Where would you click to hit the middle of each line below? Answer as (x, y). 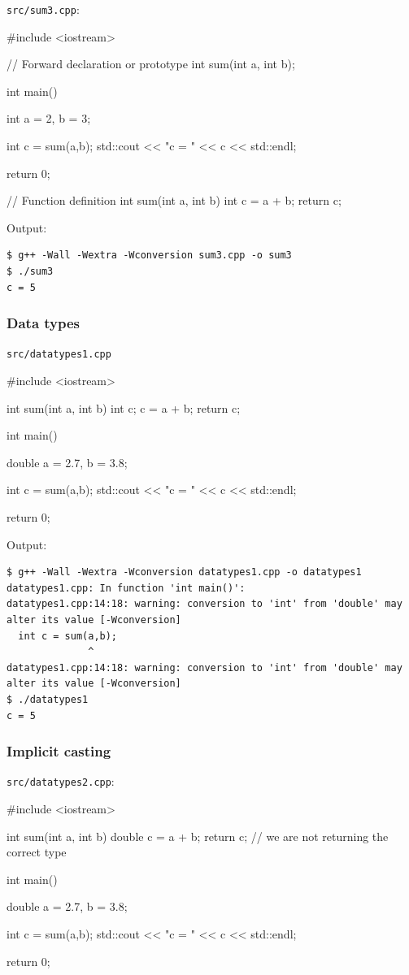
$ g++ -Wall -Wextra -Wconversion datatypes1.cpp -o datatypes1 (184, 572)
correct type (37, 852)
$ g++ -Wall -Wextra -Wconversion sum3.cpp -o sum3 (149, 256)
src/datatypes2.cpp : (61, 781)
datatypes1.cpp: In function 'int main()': (126, 588)
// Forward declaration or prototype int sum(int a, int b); (151, 64)
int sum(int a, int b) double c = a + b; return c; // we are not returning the (198, 836)
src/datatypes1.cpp (59, 355)
